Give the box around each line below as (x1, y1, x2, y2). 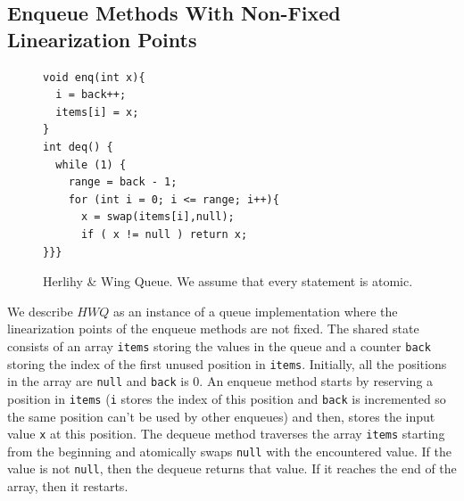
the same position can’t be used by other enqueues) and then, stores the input (7, 407, 435, 425)
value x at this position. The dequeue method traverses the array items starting (7, 424, 445, 443)
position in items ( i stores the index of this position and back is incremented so (7, 389, 446, 407)
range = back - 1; (68, 176, 178, 189)
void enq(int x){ (43, 70, 145, 84)
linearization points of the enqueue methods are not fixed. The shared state (7, 319, 419, 338)
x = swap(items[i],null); (80, 210, 235, 224)
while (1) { (55, 158, 127, 171)
